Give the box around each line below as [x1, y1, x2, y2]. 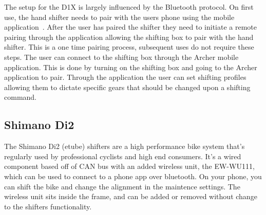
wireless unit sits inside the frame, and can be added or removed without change [4, 191, 257, 202]
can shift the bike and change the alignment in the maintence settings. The [4, 181, 240, 191]
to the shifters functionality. [4, 201, 92, 211]
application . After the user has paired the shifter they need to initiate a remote [4, 21, 257, 32]
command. [4, 92, 36, 102]
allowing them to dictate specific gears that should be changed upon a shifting [4, 81, 251, 92]
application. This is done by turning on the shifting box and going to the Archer [4, 61, 257, 72]
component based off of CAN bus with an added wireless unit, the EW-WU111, [4, 161, 255, 171]
